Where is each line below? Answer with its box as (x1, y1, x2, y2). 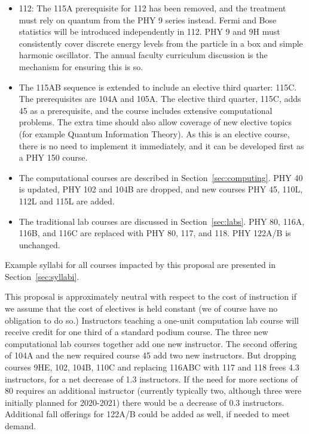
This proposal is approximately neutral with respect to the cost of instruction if (5, 290, 296, 303)
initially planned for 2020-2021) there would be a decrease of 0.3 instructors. (5, 396, 284, 408)
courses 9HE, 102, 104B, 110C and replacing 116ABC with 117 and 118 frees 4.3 (5, 361, 299, 373)
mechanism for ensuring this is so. (19, 60, 143, 73)
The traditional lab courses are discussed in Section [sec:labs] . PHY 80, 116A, (19, 215, 305, 227)
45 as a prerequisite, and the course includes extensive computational (19, 104, 273, 116)
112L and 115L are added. (19, 194, 115, 207)
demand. (5, 420, 36, 432)
